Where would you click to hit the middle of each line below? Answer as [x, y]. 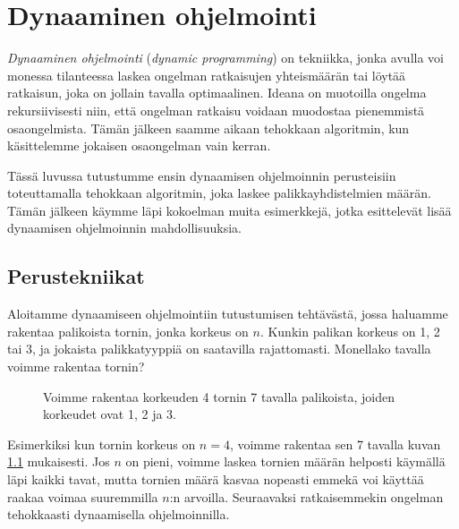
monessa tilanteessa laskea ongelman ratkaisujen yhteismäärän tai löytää [207, 75]
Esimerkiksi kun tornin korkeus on [102, 444]
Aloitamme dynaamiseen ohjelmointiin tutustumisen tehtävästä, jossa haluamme [228, 314]
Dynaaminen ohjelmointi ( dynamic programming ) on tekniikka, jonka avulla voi [225, 58]
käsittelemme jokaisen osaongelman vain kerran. [139, 145]
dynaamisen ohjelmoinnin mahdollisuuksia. [125, 228]
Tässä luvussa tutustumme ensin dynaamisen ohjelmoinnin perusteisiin [202, 175]
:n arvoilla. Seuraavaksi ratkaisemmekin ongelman [306, 496]
